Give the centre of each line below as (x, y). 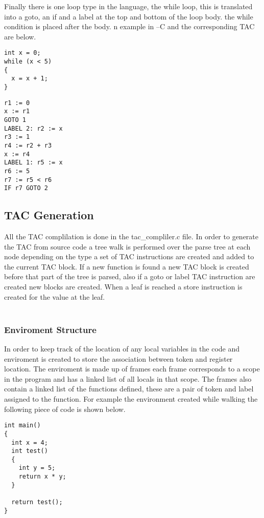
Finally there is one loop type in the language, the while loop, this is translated (128, 6)
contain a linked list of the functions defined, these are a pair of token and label (129, 389)
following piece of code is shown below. (65, 409)
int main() (22, 426)
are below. (20, 36)
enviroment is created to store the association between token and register (118, 358)
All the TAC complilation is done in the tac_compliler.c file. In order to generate (131, 236)
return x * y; (42, 477)
